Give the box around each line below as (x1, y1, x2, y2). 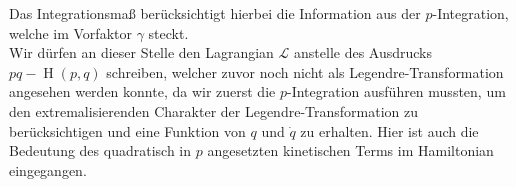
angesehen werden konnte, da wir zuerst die (9, 81, 276, 102)
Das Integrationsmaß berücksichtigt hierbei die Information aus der (9, 3, 421, 23)
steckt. (148, 22, 189, 43)
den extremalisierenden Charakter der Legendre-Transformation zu (9, 100, 419, 121)
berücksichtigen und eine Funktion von (9, 120, 246, 141)
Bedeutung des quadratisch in (9, 140, 192, 161)
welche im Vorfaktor (9, 22, 132, 43)
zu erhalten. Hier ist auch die (300, 120, 479, 141)
